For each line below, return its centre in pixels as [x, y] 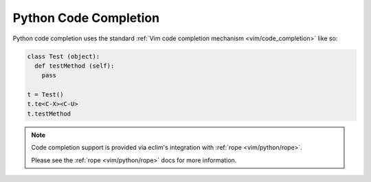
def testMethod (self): [75, 66]
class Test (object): [64, 56]
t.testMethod [49, 114]
